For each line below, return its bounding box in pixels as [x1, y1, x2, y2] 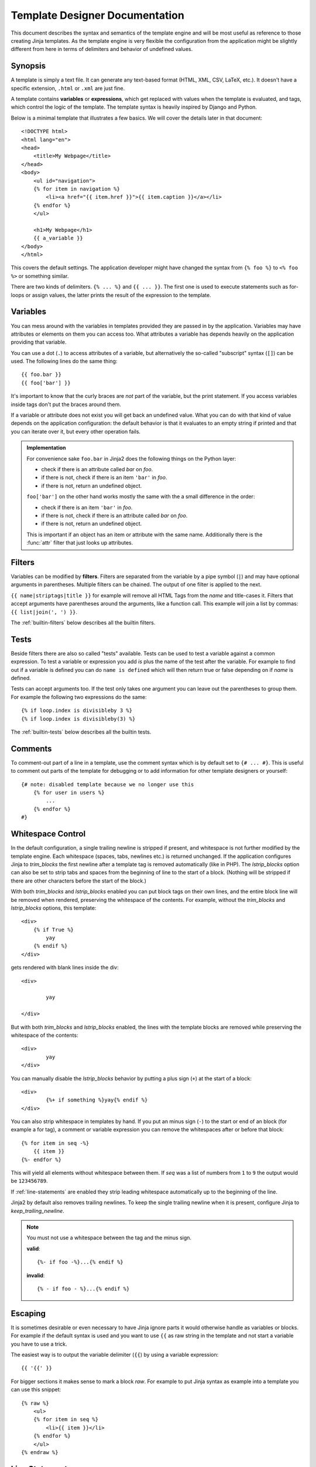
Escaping [11, 1309, 46, 1319]
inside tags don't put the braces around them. [11, 401, 121, 408]
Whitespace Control [11, 829, 86, 839]
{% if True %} [33, 926, 74, 933]
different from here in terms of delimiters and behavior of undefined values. [11, 46, 193, 53]
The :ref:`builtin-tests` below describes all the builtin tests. [11, 728, 152, 735]
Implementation [26, 444, 67, 451]
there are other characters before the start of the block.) [11, 877, 146, 884]
